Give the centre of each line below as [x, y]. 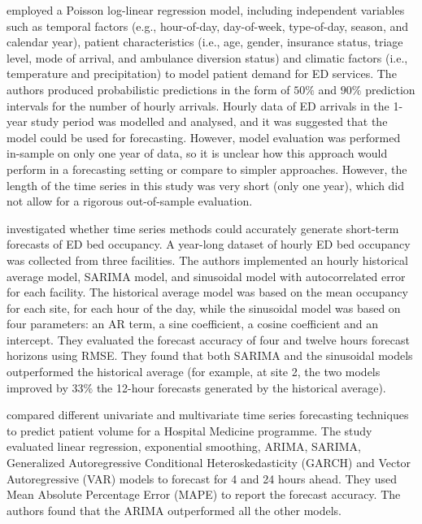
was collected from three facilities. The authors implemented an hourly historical [207, 260]
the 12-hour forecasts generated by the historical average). [241, 387]
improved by [37, 387]
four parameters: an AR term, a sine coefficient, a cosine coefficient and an [193, 324]
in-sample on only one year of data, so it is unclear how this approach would [197, 153]
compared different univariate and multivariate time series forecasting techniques [208, 415]
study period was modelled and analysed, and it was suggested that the [209, 121]
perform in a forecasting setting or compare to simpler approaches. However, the [207, 169]
